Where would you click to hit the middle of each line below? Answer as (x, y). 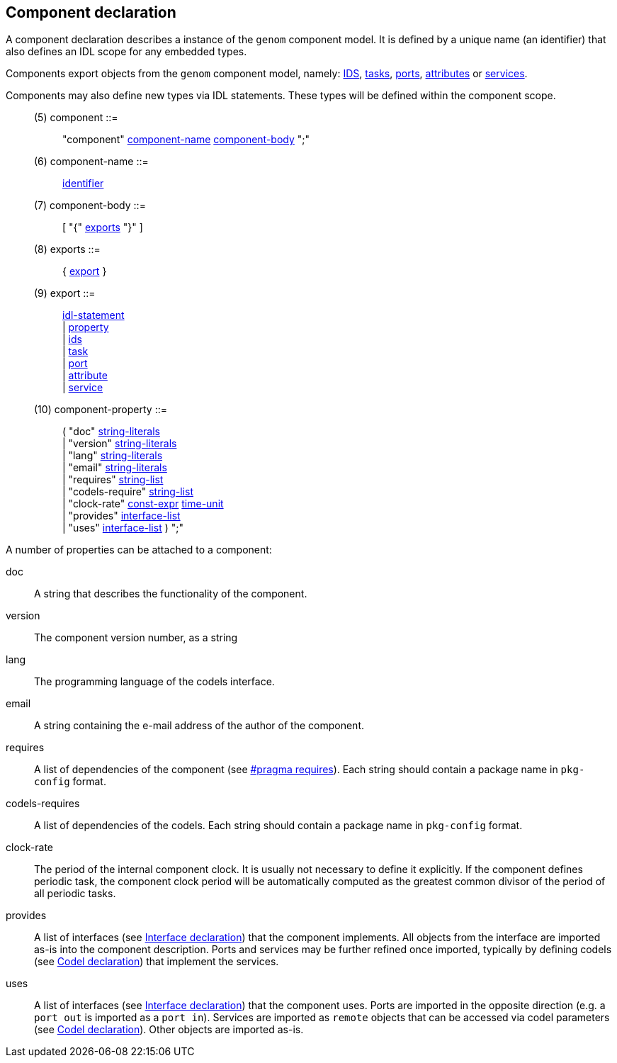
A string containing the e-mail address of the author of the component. (199, 726)
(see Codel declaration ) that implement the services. (157, 962)
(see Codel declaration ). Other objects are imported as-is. (169, 1030)
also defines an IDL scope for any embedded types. (126, 52)
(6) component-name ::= (91, 162)
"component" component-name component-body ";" (186, 140)
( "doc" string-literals (111, 432)
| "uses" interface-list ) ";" (123, 528)
